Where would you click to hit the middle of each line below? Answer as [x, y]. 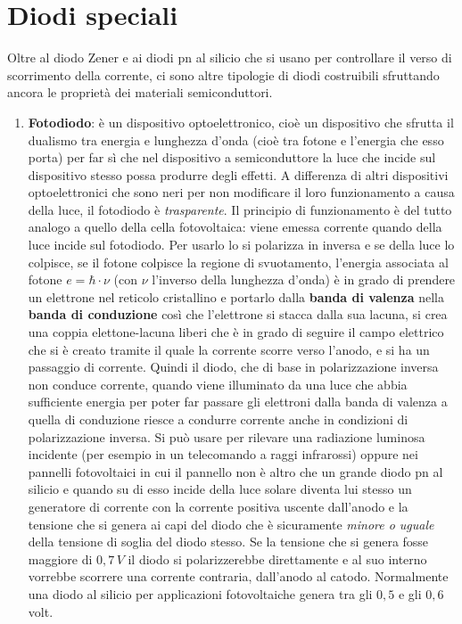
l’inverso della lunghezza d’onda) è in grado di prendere [304, 279]
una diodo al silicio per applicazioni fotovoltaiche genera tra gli [200, 593]
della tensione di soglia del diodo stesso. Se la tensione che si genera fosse [228, 542]
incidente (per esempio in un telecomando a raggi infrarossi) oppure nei [223, 454]
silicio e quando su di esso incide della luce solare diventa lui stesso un [220, 489]
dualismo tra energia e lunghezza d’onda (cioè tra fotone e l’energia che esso [236, 140]
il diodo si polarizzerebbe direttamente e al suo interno [277, 558]
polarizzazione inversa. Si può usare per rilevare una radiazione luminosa [227, 436]
